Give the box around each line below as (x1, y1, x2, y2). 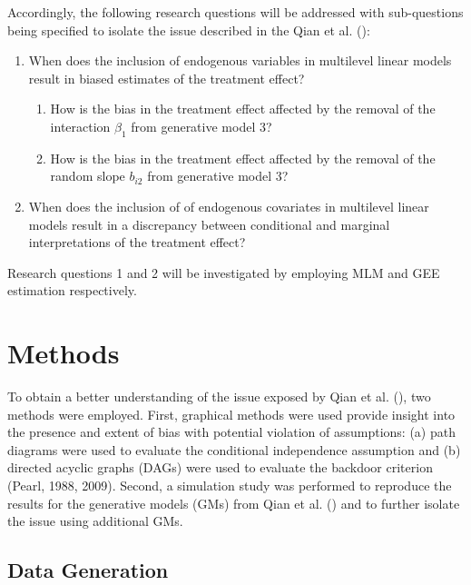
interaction (50, 116, 111, 135)
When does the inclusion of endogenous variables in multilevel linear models (28, 51, 452, 70)
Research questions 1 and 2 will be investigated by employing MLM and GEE (7, 263, 440, 282)
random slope (50, 166, 125, 185)
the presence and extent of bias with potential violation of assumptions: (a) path (7, 422, 456, 441)
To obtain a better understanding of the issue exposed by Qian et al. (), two (7, 387, 431, 406)
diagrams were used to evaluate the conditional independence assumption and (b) (7, 440, 461, 459)
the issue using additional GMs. (7, 511, 183, 530)
